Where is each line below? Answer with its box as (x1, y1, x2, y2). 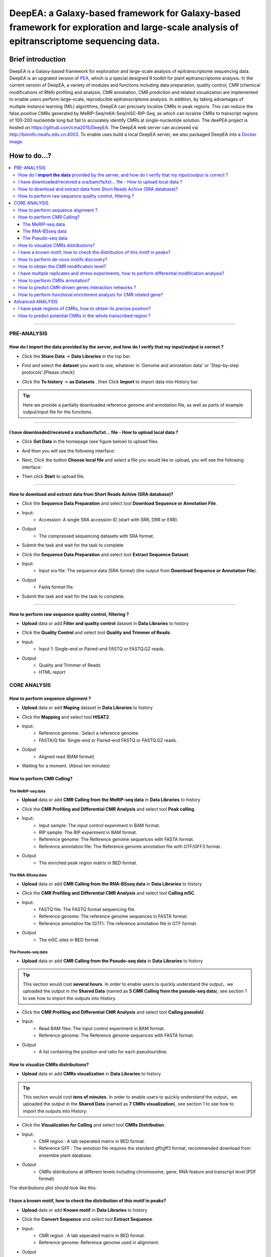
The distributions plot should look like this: (9, 1185, 97, 1191)
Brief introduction (9, 55, 66, 63)
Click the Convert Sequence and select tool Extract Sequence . (22, 1216, 154, 1222)
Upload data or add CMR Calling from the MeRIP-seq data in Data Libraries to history (22, 797, 201, 803)
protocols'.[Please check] (22, 370, 75, 376)
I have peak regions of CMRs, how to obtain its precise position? (18, 306, 151, 312)
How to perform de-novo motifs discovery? (18, 256, 107, 262)
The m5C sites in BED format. (39, 937, 100, 943)
